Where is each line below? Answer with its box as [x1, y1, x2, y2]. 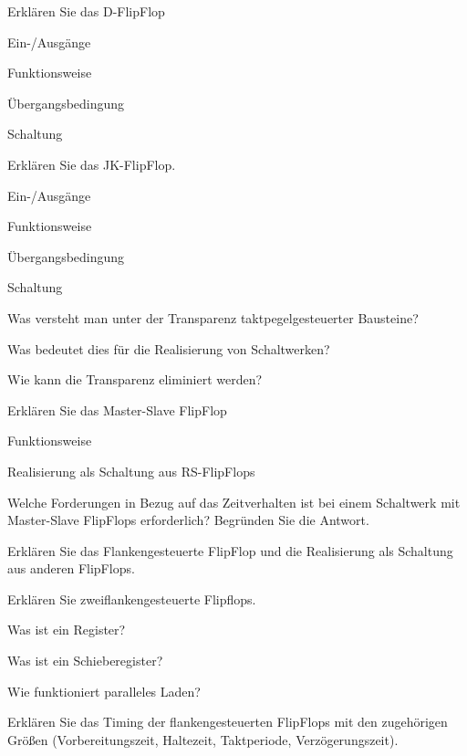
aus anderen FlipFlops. [7, 559, 135, 578]
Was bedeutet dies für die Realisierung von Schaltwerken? [7, 339, 330, 358]
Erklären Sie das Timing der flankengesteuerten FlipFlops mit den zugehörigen [7, 712, 448, 731]
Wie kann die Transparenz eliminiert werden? [7, 370, 263, 389]
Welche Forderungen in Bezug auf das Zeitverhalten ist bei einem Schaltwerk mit [7, 492, 461, 511]
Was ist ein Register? [7, 620, 126, 639]
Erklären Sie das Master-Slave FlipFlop [7, 400, 227, 419]
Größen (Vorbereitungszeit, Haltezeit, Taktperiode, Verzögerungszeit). [7, 730, 399, 749]
